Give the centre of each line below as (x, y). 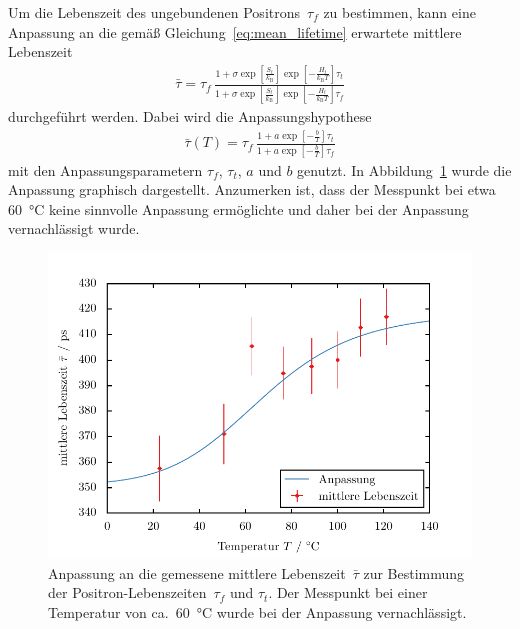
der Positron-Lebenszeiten (127, 592)
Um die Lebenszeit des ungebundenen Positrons (154, 12)
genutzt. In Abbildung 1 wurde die (404, 169)
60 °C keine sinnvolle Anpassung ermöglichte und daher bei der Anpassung (238, 208)
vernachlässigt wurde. (74, 228)
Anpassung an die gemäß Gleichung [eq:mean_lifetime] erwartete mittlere (235, 31)
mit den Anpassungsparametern (105, 169)
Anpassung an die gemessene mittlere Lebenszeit (197, 572)
